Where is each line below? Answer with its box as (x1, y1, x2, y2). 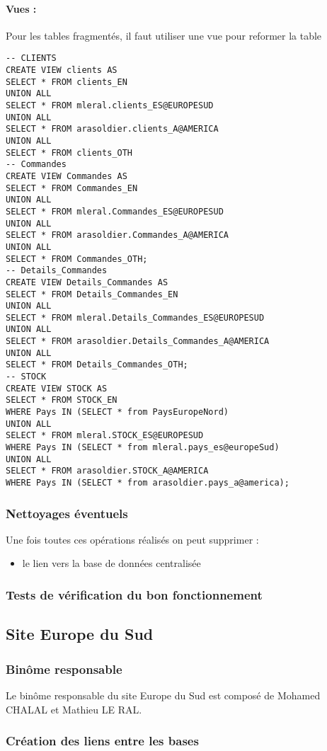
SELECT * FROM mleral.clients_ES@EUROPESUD (6, 101, 214, 111)
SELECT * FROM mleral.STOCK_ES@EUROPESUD (6, 430, 204, 441)
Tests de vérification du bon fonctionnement (6, 586, 263, 603)
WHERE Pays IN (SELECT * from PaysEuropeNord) (6, 407, 229, 418)
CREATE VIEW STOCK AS (6, 383, 108, 394)
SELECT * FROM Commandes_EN (6, 183, 138, 193)
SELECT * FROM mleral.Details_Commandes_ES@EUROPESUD (6, 312, 265, 323)
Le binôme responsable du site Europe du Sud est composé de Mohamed (6, 687, 321, 702)
